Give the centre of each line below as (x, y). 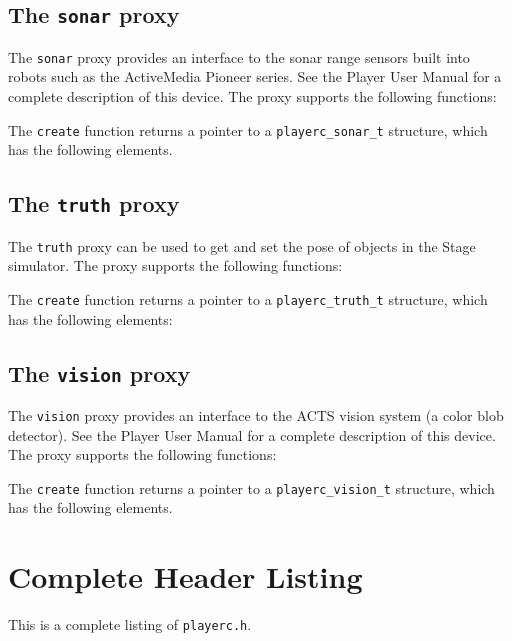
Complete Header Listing (185, 576)
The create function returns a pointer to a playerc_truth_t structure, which (248, 298)
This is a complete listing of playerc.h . (130, 624)
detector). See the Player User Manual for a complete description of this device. (252, 434)
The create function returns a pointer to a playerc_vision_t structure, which (251, 487)
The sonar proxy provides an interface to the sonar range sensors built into (239, 56)
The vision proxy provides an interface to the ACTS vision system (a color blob (256, 414)
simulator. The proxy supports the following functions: (175, 265)
